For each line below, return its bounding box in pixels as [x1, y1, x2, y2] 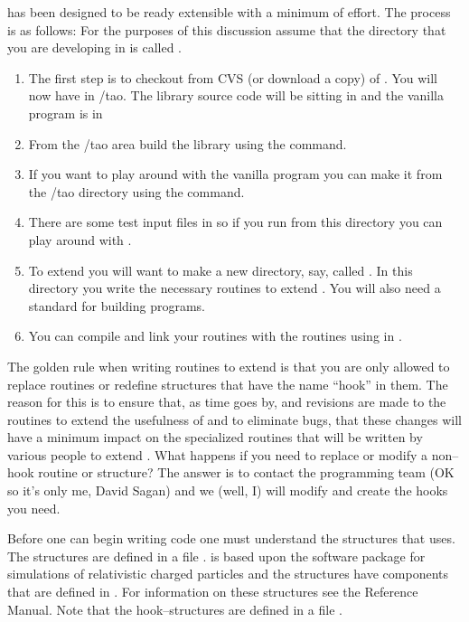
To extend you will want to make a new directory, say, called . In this [28, 260, 413, 279]
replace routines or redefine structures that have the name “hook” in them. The [7, 374, 448, 393]
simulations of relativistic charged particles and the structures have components [7, 564, 448, 583]
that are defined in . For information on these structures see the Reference [7, 582, 418, 601]
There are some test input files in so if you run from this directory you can [28, 212, 443, 231]
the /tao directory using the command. [28, 182, 245, 201]
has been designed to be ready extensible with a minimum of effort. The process [7, 3, 451, 21]
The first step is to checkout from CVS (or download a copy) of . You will [28, 68, 438, 87]
